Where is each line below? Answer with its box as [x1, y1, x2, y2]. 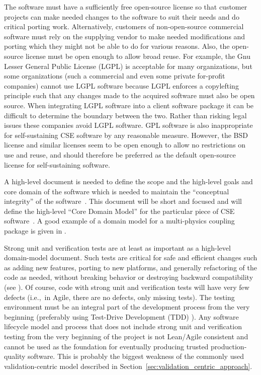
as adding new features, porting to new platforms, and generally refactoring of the [4, 262, 257, 272]
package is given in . [4, 226, 66, 236]
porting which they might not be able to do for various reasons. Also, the [4, 41, 230, 51]
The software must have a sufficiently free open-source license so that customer [4, 2, 247, 12]
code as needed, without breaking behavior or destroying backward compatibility [4, 272, 253, 282]
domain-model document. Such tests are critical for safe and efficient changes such [4, 252, 257, 263]
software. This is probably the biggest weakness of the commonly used [28, 351, 244, 361]
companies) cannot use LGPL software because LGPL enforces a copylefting [4, 80, 239, 91]
